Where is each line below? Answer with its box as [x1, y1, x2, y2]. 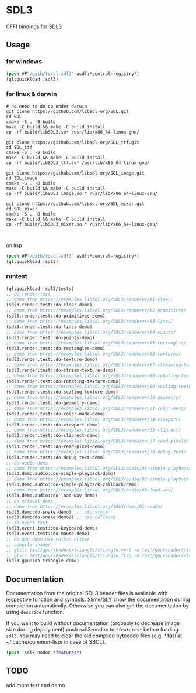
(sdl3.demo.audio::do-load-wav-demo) [6, 493, 98, 499]
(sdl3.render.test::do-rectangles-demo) [6, 346, 106, 351]
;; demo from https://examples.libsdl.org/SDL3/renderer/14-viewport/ [6, 417, 181, 422]
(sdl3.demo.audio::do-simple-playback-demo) [6, 471, 116, 477]
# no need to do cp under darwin [6, 103, 87, 109]
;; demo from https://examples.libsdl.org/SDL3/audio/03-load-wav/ [6, 487, 174, 493]
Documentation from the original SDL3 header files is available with [6, 590, 168, 597]
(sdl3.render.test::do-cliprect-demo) [6, 433, 100, 439]
